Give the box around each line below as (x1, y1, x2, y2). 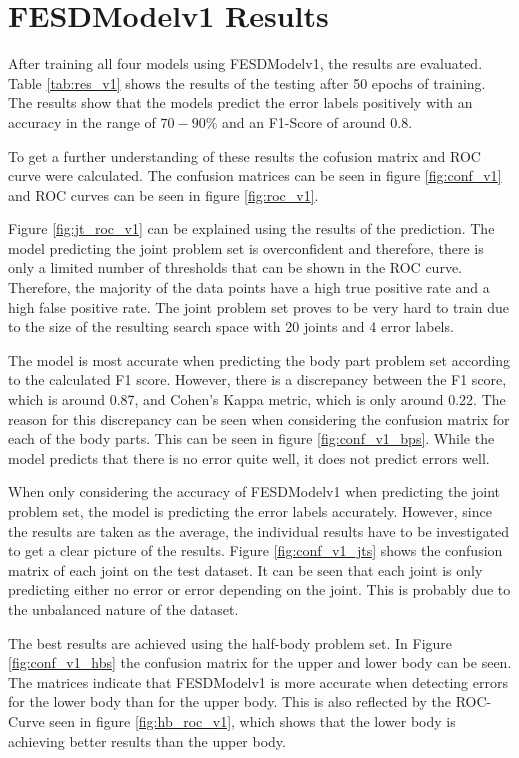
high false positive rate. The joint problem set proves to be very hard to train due (8, 296, 510, 317)
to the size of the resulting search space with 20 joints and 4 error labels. (8, 316, 454, 337)
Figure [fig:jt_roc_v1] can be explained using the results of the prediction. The (8, 218, 495, 239)
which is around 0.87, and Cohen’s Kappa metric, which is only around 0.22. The (8, 389, 506, 410)
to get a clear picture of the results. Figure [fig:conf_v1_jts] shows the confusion (8, 540, 503, 561)
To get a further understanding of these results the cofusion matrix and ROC (8, 145, 481, 166)
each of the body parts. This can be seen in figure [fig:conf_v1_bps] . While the (8, 428, 495, 449)
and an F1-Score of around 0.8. (221, 111, 413, 132)
